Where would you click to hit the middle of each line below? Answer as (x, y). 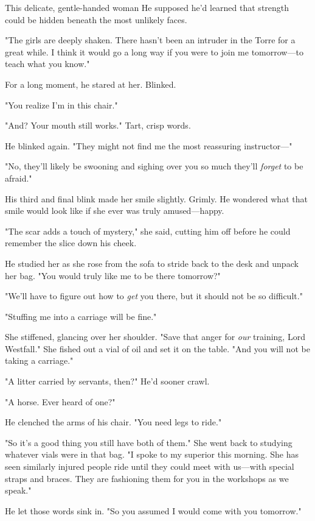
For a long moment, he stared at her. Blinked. (91, 84)
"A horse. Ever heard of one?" (60, 401)
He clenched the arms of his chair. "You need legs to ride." (113, 422)
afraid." (19, 178)
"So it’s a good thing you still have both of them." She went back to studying (149, 442)
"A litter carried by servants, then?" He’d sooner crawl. (107, 381)
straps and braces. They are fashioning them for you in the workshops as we (147, 478)
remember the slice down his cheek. (71, 243)
